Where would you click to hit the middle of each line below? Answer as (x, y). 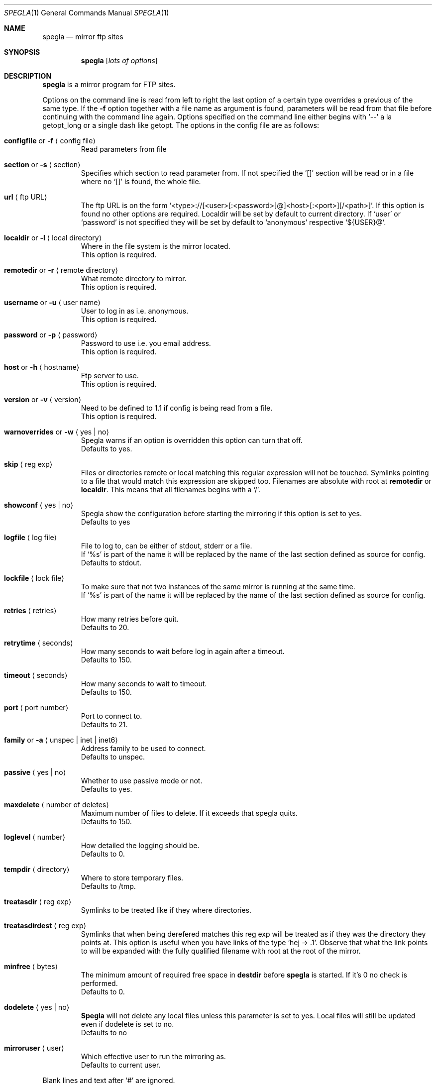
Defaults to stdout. (111, 563)
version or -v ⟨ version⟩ (43, 399)
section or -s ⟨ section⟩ (42, 164)
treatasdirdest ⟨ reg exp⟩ (45, 925)
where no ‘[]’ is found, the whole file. (141, 181)
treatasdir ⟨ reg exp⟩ (38, 902)
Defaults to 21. (104, 724)
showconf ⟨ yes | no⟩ (39, 505)
